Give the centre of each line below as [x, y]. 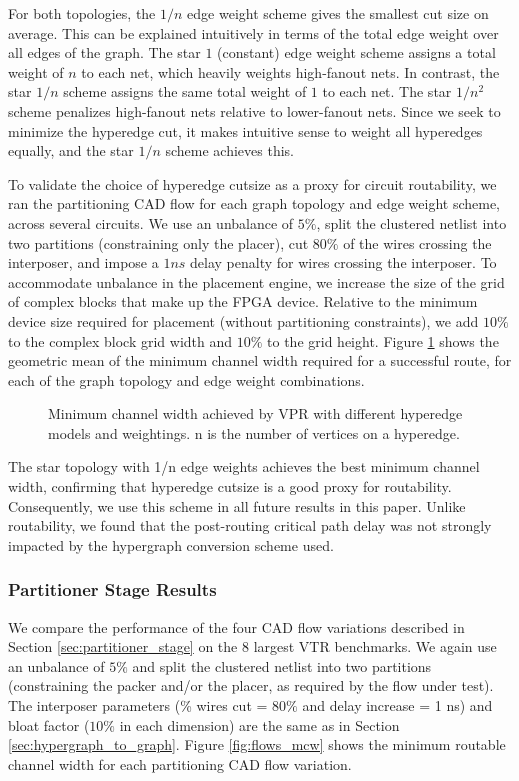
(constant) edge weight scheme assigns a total [356, 52]
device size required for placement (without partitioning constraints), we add [243, 320]
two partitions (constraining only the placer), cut [158, 242]
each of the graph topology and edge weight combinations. [186, 379]
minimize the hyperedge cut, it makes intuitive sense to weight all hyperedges [245, 130]
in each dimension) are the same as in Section [259, 724]
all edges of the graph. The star [104, 52]
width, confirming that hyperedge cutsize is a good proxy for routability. [230, 486]
